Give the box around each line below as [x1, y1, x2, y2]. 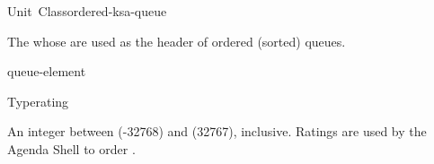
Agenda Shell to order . [7, 139, 136, 158]
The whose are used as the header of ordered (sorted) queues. [7, 31, 346, 50]
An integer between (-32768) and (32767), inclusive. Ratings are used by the [7, 122, 427, 141]
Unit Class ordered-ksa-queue [7, 2, 167, 20]
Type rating [7, 91, 69, 110]
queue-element [7, 62, 86, 81]
